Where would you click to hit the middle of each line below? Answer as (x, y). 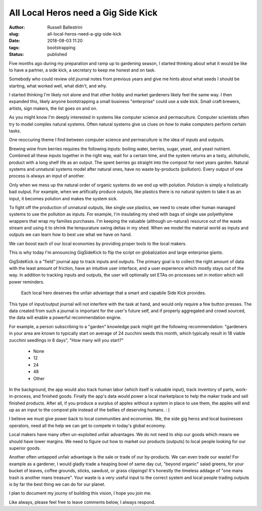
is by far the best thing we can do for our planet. (57, 484)
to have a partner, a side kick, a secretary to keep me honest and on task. (82, 70)
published (57, 54)
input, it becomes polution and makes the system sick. (63, 198)
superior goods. (25, 448)
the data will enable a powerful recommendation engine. (65, 317)
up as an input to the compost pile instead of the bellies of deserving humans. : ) (89, 410)
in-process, (21, 396)
